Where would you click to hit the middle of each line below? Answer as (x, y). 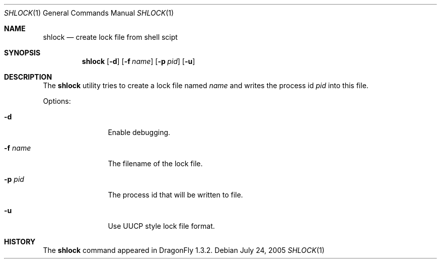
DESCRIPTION (28, 77)
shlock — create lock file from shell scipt (110, 37)
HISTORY (20, 242)
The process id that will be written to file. (175, 195)
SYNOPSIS (22, 53)
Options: (57, 101)
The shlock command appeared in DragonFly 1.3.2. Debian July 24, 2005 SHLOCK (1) (184, 250)
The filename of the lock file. (155, 163)
